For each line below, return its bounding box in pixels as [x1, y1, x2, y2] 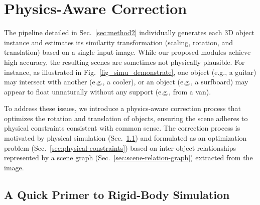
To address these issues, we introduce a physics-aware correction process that [4, 103, 241, 114]
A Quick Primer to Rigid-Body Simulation [4, 186, 230, 202]
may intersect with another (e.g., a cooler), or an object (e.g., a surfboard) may [4, 76, 248, 87]
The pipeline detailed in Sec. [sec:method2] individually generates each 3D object [4, 27, 254, 38]
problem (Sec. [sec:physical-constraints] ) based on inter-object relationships [4, 142, 236, 153]
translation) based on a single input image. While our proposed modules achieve [4, 47, 251, 57]
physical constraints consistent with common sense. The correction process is [4, 123, 240, 133]
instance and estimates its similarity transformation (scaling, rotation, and [4, 37, 233, 47]
